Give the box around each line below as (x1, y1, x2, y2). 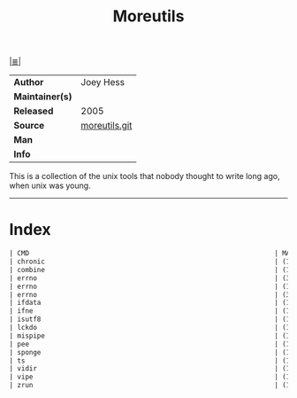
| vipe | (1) (9, 372, 294, 382)
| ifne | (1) (9, 307, 294, 316)
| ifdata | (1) (9, 299, 294, 308)
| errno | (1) (9, 282, 294, 291)
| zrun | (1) (9, 381, 294, 390)
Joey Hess (80, 76, 126, 89)
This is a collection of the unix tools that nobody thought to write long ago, (9, 171, 280, 182)
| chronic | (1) (9, 257, 294, 266)
